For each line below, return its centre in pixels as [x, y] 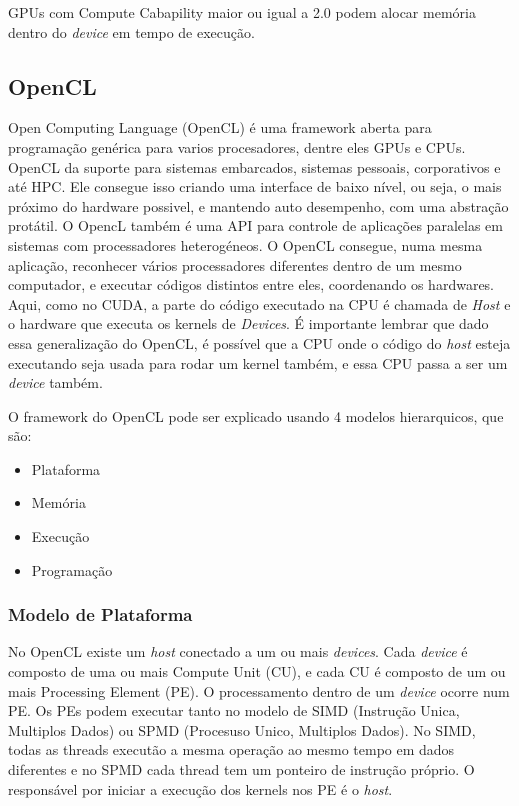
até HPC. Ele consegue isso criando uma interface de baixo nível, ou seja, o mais [255, 186]
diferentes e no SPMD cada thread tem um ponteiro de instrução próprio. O [241, 769]
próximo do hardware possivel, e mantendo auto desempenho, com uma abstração [258, 205]
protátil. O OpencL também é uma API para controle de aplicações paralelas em [255, 225]
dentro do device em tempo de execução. [131, 31]
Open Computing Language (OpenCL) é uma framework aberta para [220, 127]
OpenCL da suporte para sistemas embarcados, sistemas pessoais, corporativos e [254, 166]
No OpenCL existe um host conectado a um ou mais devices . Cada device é [238, 651]
